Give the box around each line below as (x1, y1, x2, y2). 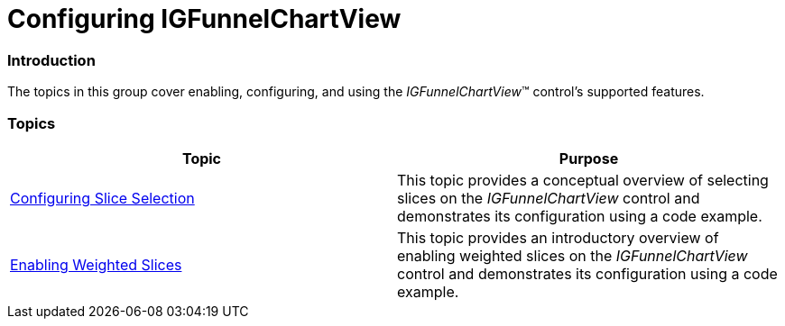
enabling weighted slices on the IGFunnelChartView (397, 246, 748, 265)
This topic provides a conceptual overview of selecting (397, 170, 769, 189)
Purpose (559, 149, 619, 168)
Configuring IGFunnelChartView (7, 4, 402, 34)
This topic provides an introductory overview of (397, 228, 719, 247)
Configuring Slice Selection (10, 188, 195, 207)
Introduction (7, 50, 96, 69)
